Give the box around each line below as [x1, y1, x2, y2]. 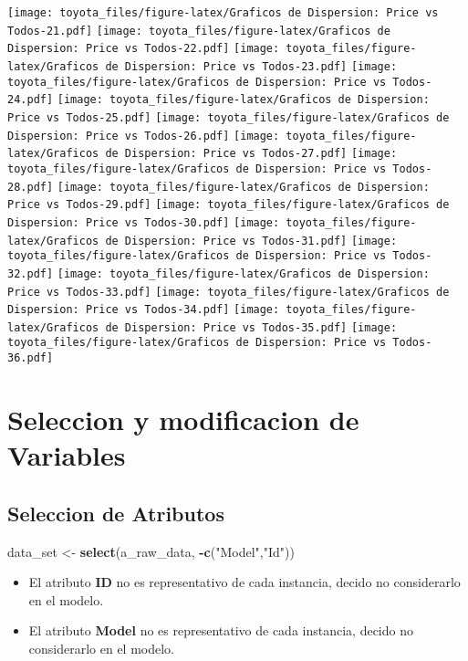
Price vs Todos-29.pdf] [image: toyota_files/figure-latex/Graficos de [7, 198, 450, 212]
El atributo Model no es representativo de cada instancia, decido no [28, 621, 413, 640]
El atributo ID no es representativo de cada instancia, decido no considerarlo [28, 572, 461, 592]
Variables [7, 436, 126, 474]
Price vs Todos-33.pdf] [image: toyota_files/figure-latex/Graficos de [7, 285, 450, 299]
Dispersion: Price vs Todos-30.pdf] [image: [7, 215, 280, 229]
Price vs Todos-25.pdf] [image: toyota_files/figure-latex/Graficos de [7, 110, 450, 124]
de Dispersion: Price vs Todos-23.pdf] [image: [105, 59, 398, 73]
